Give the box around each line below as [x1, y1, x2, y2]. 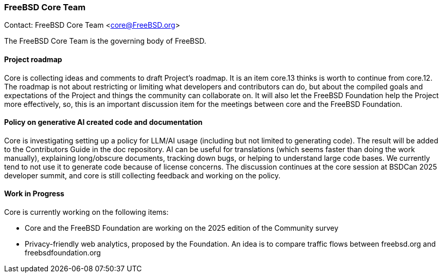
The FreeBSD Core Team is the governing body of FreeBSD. [4, 36, 206, 46]
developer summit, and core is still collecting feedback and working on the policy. [4, 171, 280, 180]
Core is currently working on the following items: [4, 208, 169, 217]
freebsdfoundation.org [25, 248, 101, 257]
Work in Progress [4, 189, 64, 198]
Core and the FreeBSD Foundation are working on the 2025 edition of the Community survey [25, 224, 339, 233]
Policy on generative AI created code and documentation [4, 118, 203, 127]
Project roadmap [4, 54, 62, 64]
